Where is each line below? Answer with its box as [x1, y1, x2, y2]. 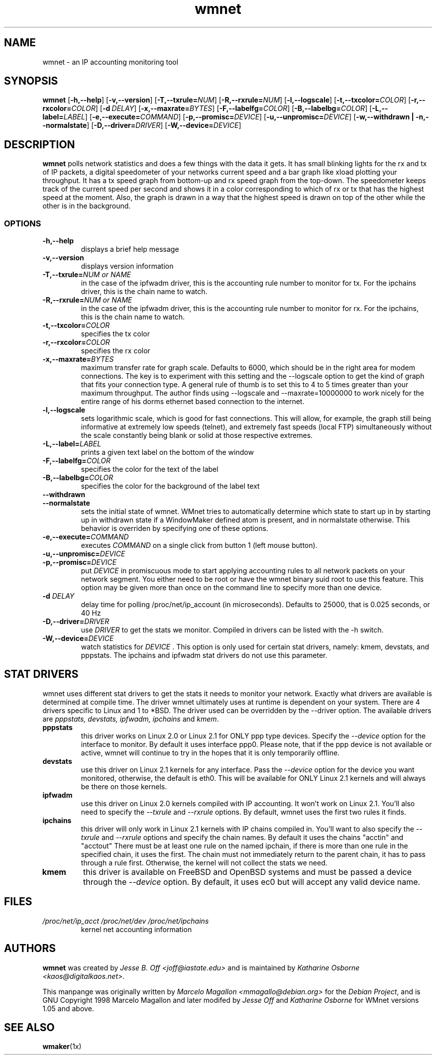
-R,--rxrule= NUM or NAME [42, 296, 132, 305]
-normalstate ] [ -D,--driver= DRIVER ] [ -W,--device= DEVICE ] [42, 121, 241, 130]
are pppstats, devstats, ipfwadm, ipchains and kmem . [42, 714, 219, 723]
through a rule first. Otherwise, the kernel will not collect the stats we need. [81, 858, 327, 867]
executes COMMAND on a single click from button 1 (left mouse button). [81, 541, 318, 550]
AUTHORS [4, 942, 56, 955]
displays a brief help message [81, 245, 179, 254]
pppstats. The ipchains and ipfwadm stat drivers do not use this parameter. [81, 651, 327, 660]
